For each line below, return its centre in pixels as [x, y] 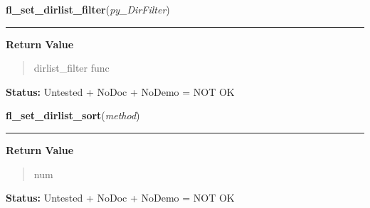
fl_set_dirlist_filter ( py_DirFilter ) [88, 9]
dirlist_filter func [72, 68]
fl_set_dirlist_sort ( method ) [73, 115]
